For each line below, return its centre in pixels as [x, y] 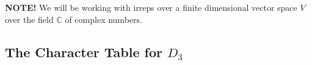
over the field [29, 19]
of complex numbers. [103, 19]
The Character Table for [84, 51]
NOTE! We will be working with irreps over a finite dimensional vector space [151, 7]
